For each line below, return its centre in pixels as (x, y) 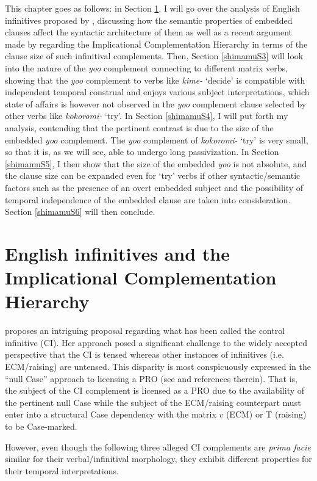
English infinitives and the (117, 253)
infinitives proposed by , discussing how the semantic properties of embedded (149, 20)
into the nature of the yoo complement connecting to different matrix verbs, (146, 67)
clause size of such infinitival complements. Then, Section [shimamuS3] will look (154, 56)
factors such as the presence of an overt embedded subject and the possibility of (154, 187)
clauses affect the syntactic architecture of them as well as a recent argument (148, 32)
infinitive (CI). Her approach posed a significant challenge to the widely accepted (156, 342)
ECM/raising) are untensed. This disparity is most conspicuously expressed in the (158, 366)
